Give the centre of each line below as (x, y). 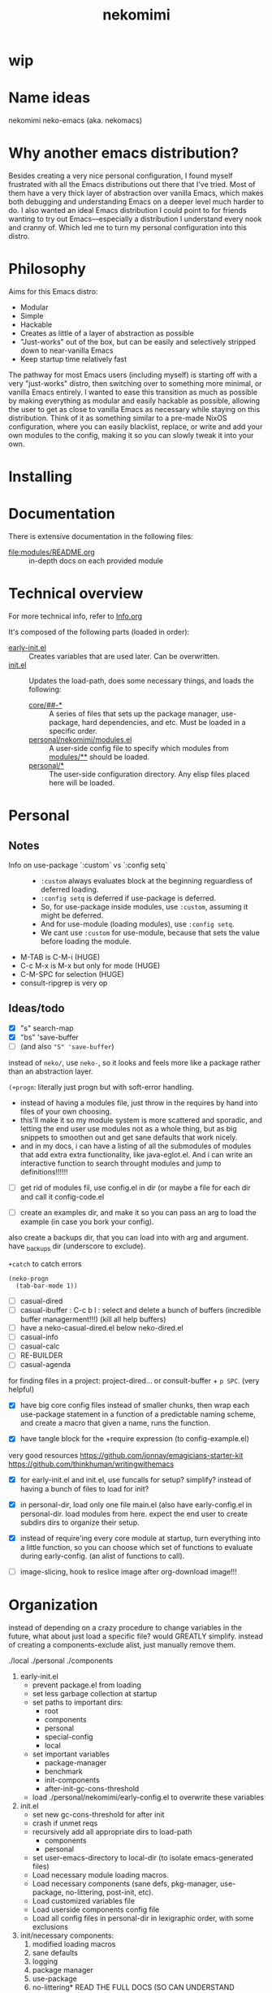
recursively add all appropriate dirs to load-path (112, 1831)
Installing (41, 477)
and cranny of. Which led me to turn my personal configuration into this (128, 228)
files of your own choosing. (66, 1112)
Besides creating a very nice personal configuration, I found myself (121, 176)
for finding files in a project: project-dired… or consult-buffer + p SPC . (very (134, 1381)
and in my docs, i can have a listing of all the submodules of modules (136, 1146)
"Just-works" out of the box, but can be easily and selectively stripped (138, 342)
